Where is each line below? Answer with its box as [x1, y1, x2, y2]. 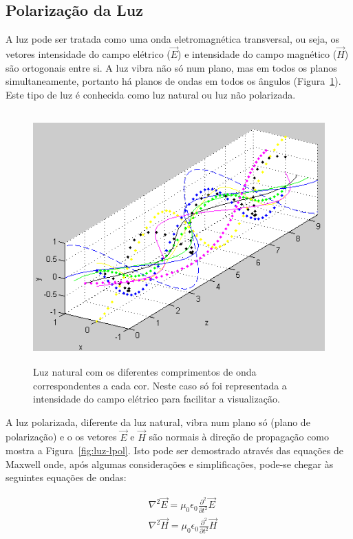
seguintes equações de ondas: [6, 470, 127, 485]
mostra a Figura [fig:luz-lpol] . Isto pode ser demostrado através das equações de [6, 443, 343, 458]
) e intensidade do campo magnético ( [178, 47, 337, 61]
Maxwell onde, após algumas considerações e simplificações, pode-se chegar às [6, 456, 334, 471]
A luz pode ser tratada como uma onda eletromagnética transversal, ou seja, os [6, 32, 340, 46]
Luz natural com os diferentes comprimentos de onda [33, 364, 257, 378]
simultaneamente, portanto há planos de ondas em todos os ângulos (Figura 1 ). [6, 74, 341, 88]
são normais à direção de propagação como [149, 429, 330, 444]
